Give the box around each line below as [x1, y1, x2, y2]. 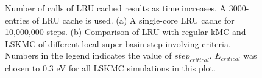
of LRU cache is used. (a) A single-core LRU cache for [32, 13, 235, 26]
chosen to [5, 62, 40, 74]
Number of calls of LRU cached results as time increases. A [5, 2, 226, 14]
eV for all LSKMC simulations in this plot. [56, 62, 216, 74]
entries [5, 13, 30, 26]
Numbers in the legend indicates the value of [5, 49, 172, 62]
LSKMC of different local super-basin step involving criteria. [5, 37, 231, 50]
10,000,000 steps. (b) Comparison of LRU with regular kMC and [5, 25, 246, 38]
